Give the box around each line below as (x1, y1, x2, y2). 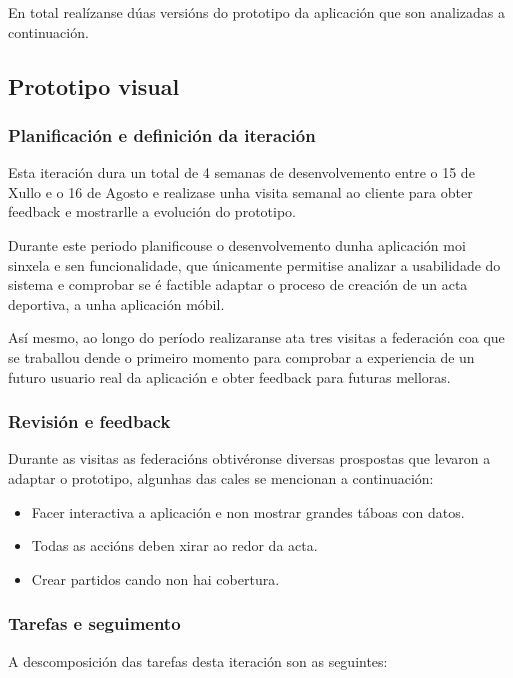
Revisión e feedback (8, 409, 171, 434)
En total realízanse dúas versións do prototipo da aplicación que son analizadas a (8, 2, 506, 22)
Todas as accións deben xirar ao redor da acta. (31, 535, 318, 556)
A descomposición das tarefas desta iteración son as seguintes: (8, 650, 388, 671)
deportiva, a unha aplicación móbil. (8, 293, 225, 314)
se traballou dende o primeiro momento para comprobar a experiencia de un (8, 346, 475, 367)
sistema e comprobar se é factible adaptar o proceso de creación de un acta (8, 274, 468, 295)
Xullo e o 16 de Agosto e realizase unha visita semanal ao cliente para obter (8, 181, 473, 202)
